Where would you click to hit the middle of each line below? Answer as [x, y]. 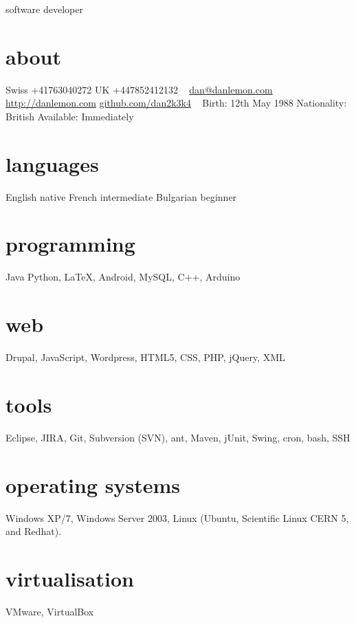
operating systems [93, 484]
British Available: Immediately [70, 116]
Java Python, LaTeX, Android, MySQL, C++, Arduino [123, 277]
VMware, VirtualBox [50, 611]
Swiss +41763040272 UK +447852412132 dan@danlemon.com [139, 89]
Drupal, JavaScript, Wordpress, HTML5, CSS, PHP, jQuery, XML [145, 357]
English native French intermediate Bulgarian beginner [121, 196]
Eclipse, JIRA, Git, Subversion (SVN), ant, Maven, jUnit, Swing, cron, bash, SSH [178, 437]
